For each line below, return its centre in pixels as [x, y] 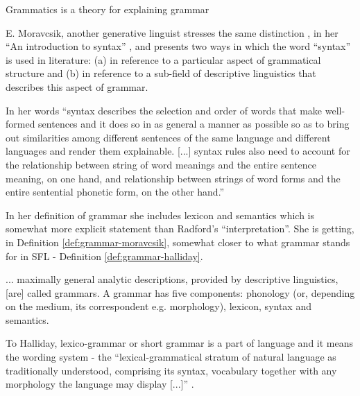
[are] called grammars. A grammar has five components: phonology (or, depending [180, 292]
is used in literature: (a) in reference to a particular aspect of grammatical [163, 59]
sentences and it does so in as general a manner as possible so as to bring [194, 124]
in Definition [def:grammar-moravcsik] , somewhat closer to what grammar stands [178, 242]
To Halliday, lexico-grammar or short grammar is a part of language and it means [180, 343]
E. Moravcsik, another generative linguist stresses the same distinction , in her [172, 32]
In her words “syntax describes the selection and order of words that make [164, 110]
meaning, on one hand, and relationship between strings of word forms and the [173, 178]
